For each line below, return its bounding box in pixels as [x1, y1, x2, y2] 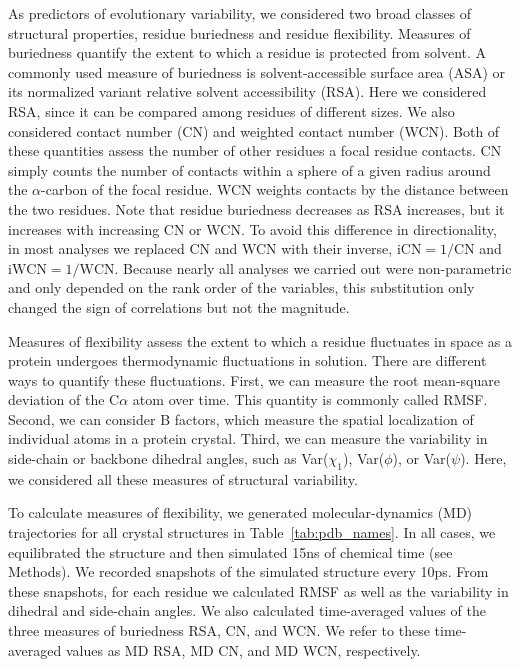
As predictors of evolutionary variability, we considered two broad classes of [8, 3, 472, 23]
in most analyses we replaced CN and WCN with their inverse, [8, 238, 393, 259]
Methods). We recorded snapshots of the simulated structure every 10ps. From [8, 561, 489, 582]
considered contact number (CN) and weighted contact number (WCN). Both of [8, 120, 500, 141]
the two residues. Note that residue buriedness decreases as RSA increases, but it [8, 198, 505, 219]
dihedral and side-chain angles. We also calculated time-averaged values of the [8, 600, 486, 621]
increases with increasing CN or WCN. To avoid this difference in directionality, [8, 218, 497, 239]
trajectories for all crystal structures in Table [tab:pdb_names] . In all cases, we [8, 522, 496, 543]
